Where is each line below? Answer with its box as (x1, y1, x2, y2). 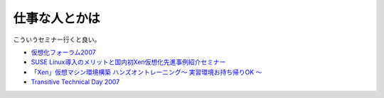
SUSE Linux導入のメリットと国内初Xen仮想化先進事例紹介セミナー (31, 58, 226, 66)
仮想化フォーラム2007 (31, 48, 96, 56)
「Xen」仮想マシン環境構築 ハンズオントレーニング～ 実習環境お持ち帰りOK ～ (31, 68, 262, 76)
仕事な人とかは (13, 11, 100, 26)
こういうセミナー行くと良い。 (13, 35, 101, 44)
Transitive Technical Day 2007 (31, 78, 120, 86)
